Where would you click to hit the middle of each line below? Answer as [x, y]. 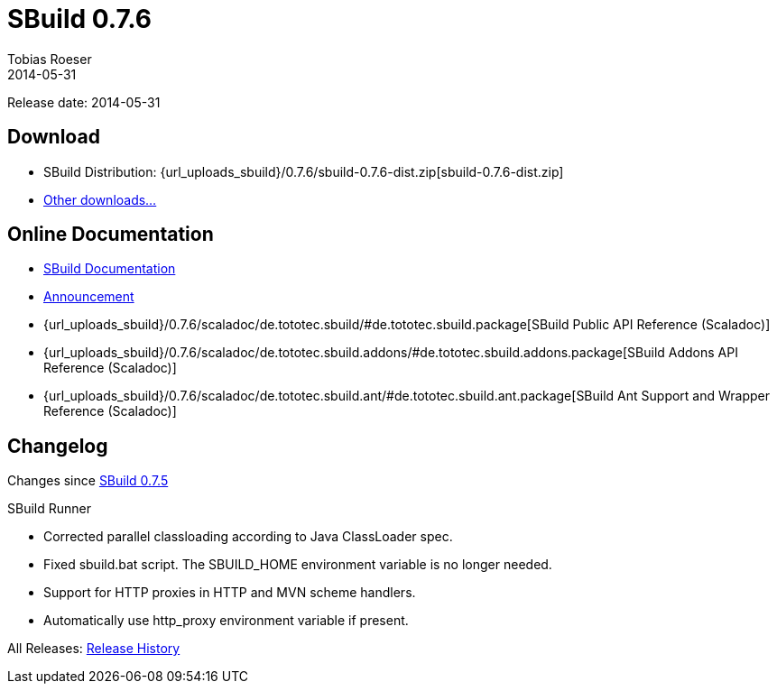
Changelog [58, 446]
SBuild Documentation [110, 269]
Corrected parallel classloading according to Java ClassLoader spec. [248, 537]
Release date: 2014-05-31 [84, 102]
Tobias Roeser [50, 59]
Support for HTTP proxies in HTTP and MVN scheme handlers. [230, 593]
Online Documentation [111, 235]
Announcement [89, 297]
